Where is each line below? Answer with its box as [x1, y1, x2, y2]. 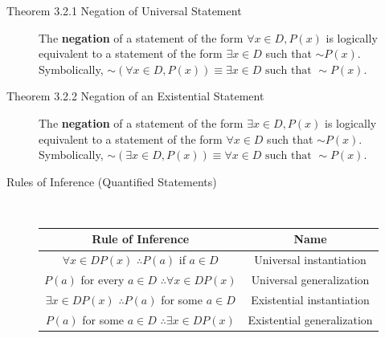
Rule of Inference [92, 230, 190, 247]
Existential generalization [248, 311, 373, 328]
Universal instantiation [254, 251, 367, 268]
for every [80, 271, 125, 288]
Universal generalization [251, 271, 370, 288]
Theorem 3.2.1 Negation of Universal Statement [6, 2, 242, 18]
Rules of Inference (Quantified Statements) [6, 173, 217, 189]
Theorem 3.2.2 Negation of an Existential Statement [6, 88, 264, 104]
